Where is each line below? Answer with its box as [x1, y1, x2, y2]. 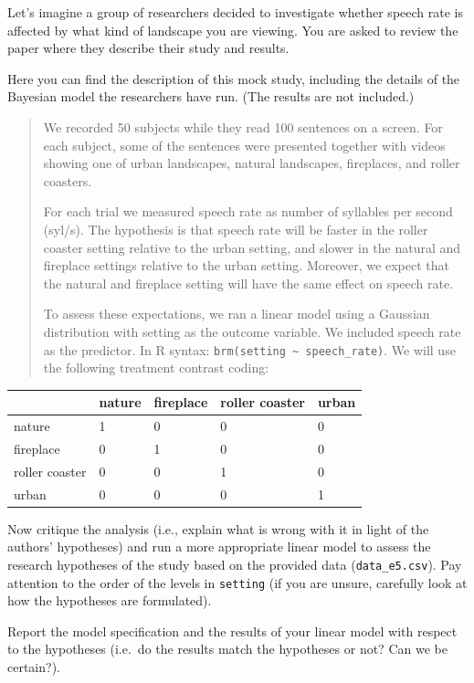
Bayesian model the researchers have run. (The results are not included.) [7, 87, 415, 106]
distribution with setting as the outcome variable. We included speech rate [43, 321, 461, 341]
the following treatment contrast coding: [43, 358, 269, 377]
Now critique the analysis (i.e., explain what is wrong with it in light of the [7, 519, 429, 538]
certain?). [7, 657, 60, 676]
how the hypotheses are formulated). [7, 591, 212, 610]
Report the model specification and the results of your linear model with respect [7, 621, 458, 640]
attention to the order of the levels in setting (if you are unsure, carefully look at [7, 573, 468, 592]
